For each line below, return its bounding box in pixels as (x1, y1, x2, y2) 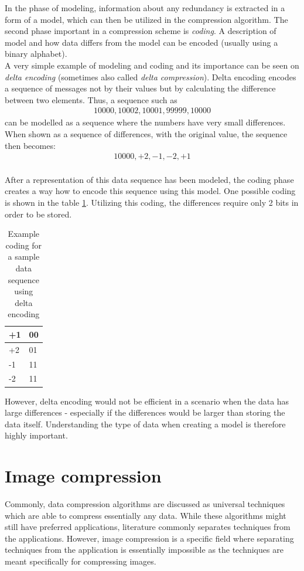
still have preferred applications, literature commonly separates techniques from (5, 521, 291, 533)
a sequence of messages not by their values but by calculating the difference (5, 82, 276, 94)
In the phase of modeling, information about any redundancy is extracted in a (5, 2, 285, 13)
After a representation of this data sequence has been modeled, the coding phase (5, 173, 294, 185)
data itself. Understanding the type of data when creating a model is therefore (5, 417, 286, 430)
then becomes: (5, 139, 56, 151)
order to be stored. (5, 208, 72, 220)
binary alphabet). (5, 47, 67, 60)
